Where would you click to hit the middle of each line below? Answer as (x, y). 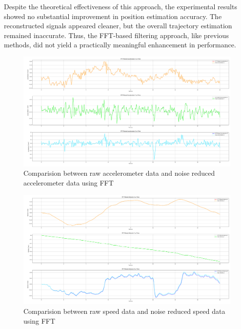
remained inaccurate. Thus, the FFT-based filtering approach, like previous (116, 35)
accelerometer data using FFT (69, 182)
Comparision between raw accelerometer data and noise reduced (119, 173)
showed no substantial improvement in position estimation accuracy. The (113, 16)
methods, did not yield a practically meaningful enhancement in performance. (120, 45)
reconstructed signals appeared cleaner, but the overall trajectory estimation (118, 26)
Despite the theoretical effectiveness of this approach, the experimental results (120, 6)
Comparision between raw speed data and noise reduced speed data (124, 311)
